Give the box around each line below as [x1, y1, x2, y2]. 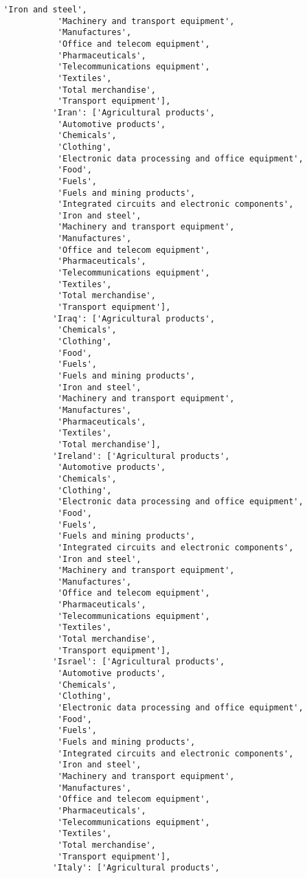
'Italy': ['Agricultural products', [52, 863, 220, 873]
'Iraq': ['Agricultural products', [52, 313, 215, 324]
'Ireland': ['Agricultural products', [52, 451, 230, 461]
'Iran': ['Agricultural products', [52, 107, 215, 117]
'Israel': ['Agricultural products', [52, 657, 225, 667]
